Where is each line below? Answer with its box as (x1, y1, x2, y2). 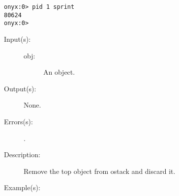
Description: (4, 149, 40, 160)
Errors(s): (4, 116, 33, 126)
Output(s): (4, 83, 36, 93)
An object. (43, 67, 75, 77)
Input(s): (4, 33, 31, 44)
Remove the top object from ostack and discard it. (24, 166, 176, 176)
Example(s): (4, 182, 40, 193)
